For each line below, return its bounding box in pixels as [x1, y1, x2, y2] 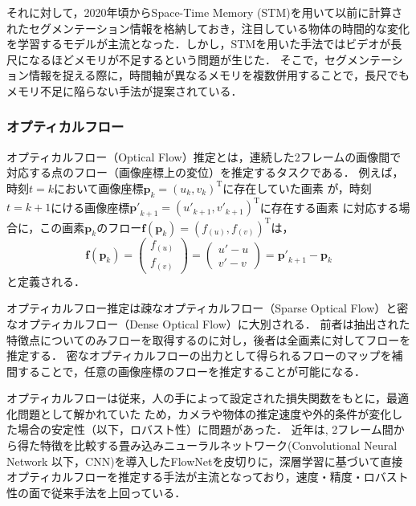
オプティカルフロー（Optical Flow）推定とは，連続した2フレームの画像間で [6, 148, 402, 165]
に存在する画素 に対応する [259, 198, 399, 215]
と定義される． [6, 272, 85, 289]
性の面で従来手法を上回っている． [6, 484, 186, 500]
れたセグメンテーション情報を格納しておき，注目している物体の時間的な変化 [6, 19, 410, 36]
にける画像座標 [51, 198, 130, 215]
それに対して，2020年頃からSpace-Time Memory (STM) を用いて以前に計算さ [6, 4, 403, 20]
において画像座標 [54, 179, 144, 196]
